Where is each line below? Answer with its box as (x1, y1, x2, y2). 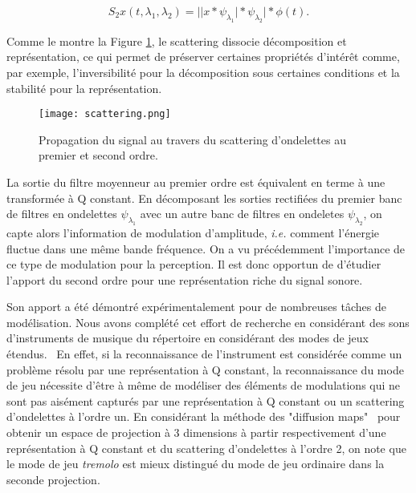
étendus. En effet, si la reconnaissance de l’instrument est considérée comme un (6, 346, 402, 362)
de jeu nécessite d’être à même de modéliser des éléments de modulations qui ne (6, 377, 401, 394)
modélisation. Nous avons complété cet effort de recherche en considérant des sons (6, 313, 410, 330)
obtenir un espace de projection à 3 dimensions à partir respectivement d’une (6, 424, 386, 441)
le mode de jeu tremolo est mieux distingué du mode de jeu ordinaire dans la (6, 455, 385, 472)
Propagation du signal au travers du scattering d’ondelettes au (39, 131, 346, 147)
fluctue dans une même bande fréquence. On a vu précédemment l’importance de (6, 240, 406, 257)
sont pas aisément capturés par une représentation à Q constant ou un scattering (6, 392, 405, 409)
